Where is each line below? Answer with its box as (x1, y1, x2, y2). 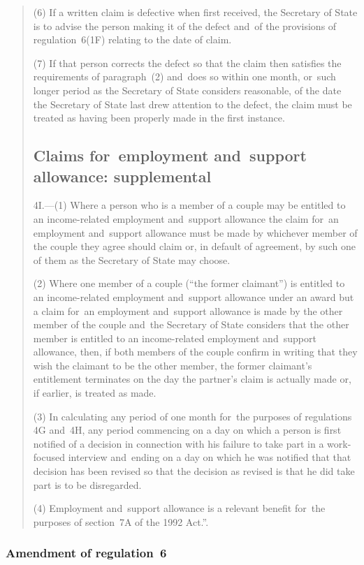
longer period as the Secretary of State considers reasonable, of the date (33, 82, 342, 97)
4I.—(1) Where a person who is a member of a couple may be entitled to (33, 198, 346, 212)
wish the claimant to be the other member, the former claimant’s (33, 358, 312, 372)
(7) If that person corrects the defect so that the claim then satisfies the (33, 55, 342, 70)
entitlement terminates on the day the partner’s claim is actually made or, (33, 372, 351, 386)
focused (33, 450, 65, 464)
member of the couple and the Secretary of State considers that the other (33, 317, 349, 332)
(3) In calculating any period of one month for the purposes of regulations (33, 409, 352, 423)
